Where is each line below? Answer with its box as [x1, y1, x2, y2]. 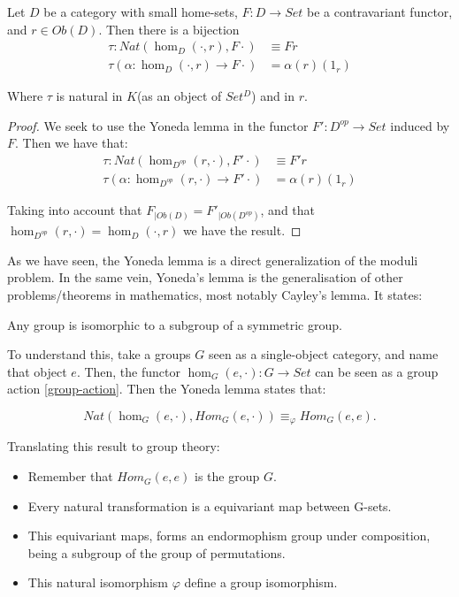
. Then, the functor [76, 362, 180, 380]
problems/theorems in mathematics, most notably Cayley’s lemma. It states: [7, 286, 423, 304]
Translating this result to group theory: [7, 437, 220, 455]
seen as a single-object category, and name [208, 345, 439, 364]
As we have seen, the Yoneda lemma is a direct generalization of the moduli [7, 250, 418, 269]
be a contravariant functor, [306, 3, 453, 20]
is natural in [56, 87, 123, 105]
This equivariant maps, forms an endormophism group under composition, [27, 526, 431, 545]
